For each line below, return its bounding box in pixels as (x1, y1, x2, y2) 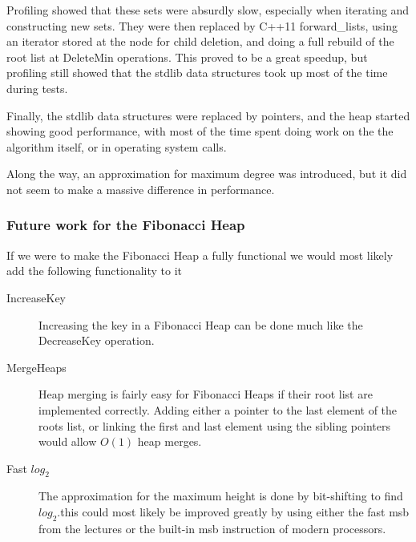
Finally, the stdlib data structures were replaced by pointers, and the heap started (6, 107, 410, 123)
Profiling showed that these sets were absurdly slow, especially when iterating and (6, 2, 410, 18)
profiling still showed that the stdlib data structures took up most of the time (6, 64, 388, 81)
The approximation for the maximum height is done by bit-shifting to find (38, 487, 403, 504)
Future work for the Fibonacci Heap (6, 215, 245, 235)
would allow (38, 433, 97, 450)
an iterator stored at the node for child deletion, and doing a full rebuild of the (6, 33, 394, 50)
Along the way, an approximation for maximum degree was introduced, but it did (6, 165, 407, 182)
